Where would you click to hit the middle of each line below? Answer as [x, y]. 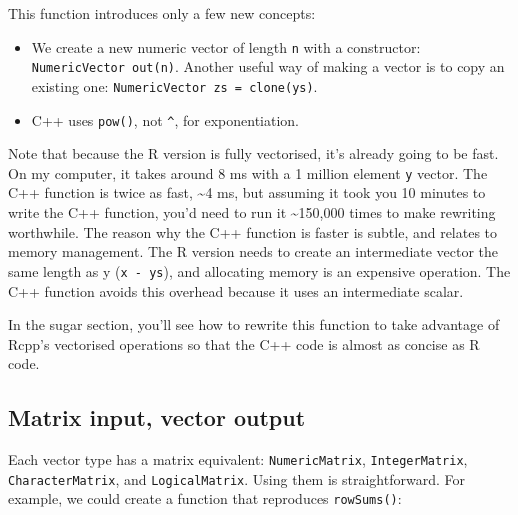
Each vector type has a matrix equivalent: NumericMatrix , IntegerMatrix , [238, 459]
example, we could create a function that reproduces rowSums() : [205, 498]
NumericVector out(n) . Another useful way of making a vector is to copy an [268, 66]
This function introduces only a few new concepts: [162, 13]
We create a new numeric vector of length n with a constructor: [226, 46]
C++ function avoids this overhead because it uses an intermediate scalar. [236, 290]
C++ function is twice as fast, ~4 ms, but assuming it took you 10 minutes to [247, 192]
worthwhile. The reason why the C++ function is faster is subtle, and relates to [253, 231]
